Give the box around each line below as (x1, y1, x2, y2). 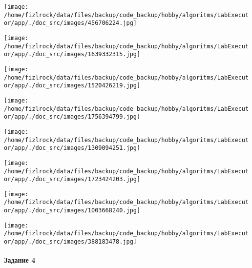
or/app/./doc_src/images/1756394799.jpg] (4, 113, 141, 121)
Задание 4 (4, 255, 36, 265)
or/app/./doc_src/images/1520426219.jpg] (4, 82, 141, 89)
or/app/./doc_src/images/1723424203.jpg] (4, 176, 141, 183)
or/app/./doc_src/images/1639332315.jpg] (4, 51, 141, 58)
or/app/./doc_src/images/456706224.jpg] (4, 20, 137, 27)
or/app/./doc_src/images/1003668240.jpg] (4, 207, 141, 214)
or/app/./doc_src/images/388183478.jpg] (4, 238, 137, 246)
